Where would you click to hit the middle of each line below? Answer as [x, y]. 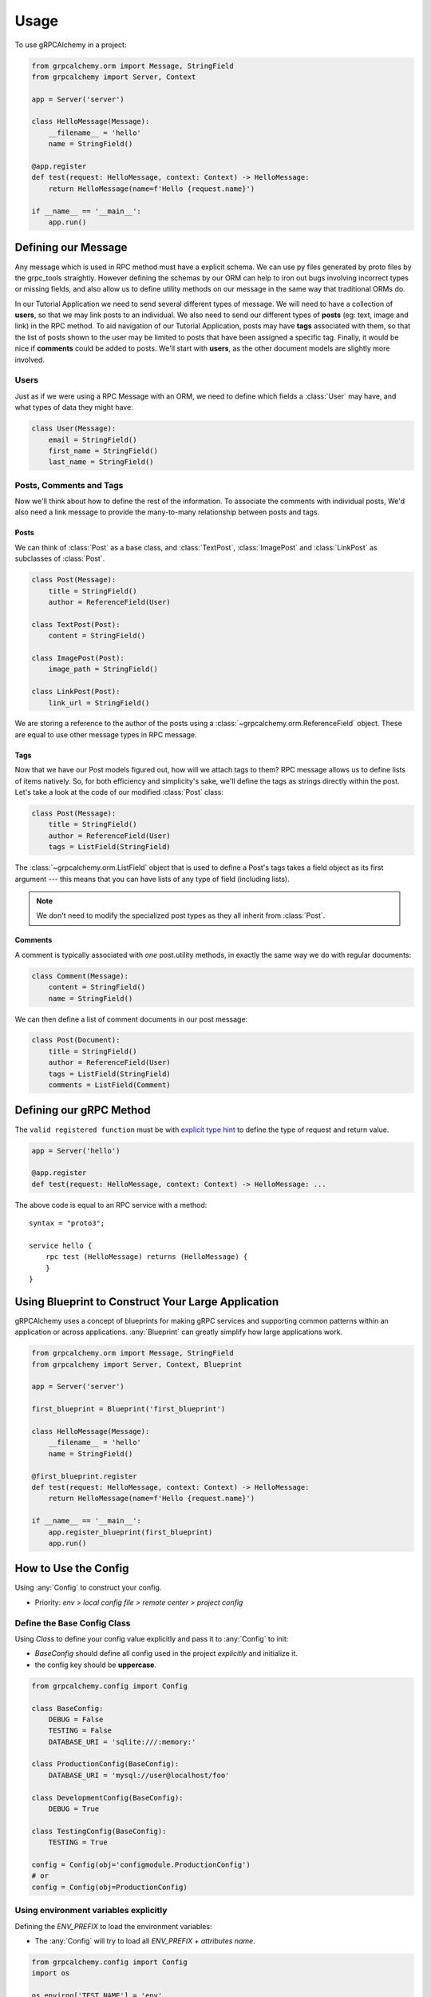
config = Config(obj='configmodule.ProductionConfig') [141, 1865]
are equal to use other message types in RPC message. [106, 734]
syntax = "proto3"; [67, 1223]
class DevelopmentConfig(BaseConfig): [107, 1798]
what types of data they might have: [74, 407]
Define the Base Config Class [73, 1623]
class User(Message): [74, 429]
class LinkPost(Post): [76, 692]
